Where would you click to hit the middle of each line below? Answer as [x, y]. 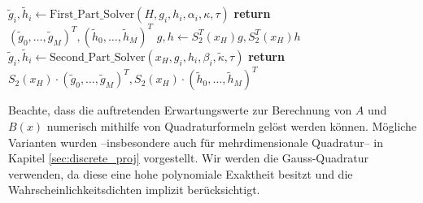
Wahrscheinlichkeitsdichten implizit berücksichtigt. [134, 190]
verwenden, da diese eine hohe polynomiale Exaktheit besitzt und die [181, 173]
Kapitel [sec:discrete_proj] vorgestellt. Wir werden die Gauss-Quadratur [188, 158]
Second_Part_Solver [98, 57]
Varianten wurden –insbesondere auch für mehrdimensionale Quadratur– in [196, 142]
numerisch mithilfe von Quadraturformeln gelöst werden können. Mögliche [232, 126]
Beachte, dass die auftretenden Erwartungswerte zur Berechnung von [180, 110]
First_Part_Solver [92, 15]
